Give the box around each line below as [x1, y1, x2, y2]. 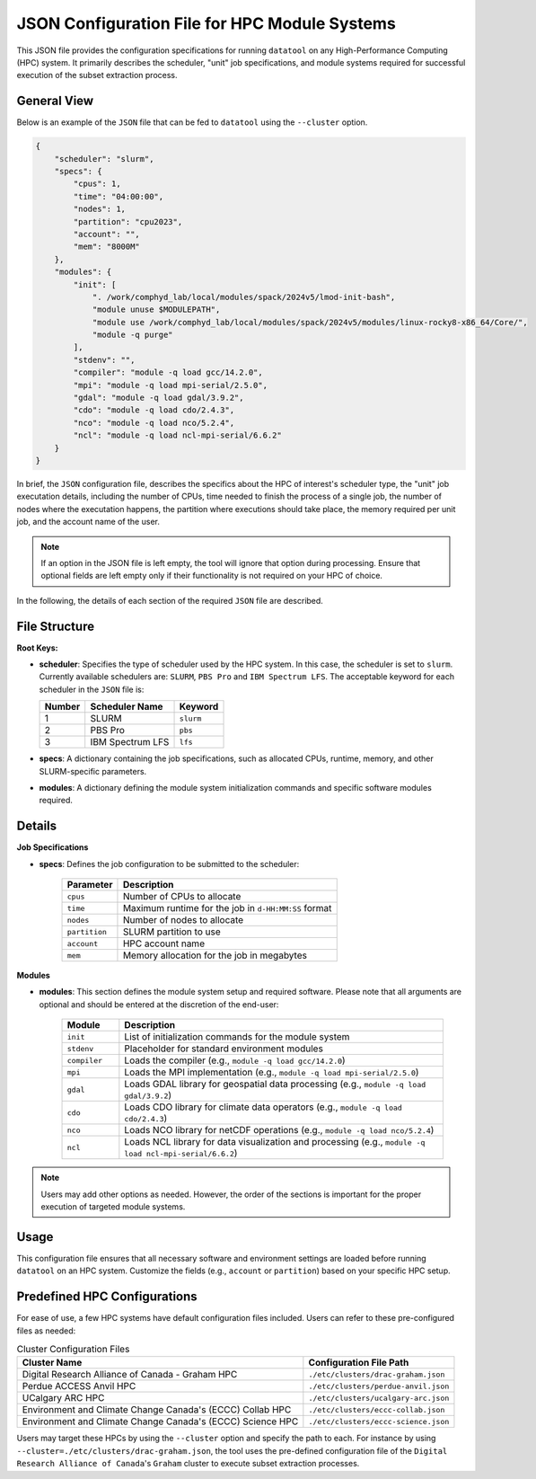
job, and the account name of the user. [16, 517, 161, 527]
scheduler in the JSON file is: [39, 684, 145, 695]
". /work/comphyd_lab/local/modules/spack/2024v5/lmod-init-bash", [92, 292, 396, 302]
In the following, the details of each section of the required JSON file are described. [16, 595, 323, 606]
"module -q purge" [92, 330, 174, 341]
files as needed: [16, 1325, 76, 1336]
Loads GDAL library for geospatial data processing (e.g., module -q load [124, 1078, 426, 1091]
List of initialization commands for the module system [124, 1031, 350, 1043]
